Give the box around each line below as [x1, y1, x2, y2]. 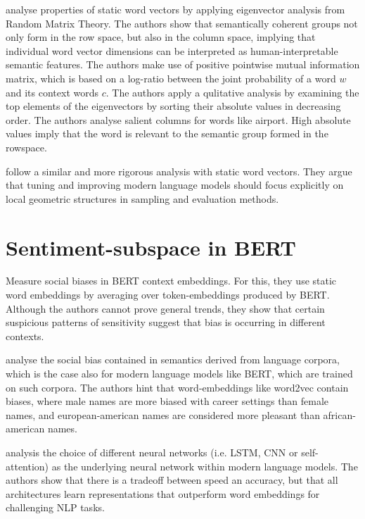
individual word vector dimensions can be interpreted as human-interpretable [6, 43, 338, 58]
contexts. [6, 328, 44, 343]
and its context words [6, 85, 99, 99]
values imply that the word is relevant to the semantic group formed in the [6, 126, 328, 141]
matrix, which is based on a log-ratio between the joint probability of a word [6, 70, 336, 85]
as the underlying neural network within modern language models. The [51, 458, 358, 473]
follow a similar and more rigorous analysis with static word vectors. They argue [6, 163, 352, 178]
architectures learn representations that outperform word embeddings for [6, 486, 320, 501]
